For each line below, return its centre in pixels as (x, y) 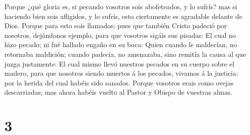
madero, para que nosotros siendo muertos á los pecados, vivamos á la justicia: (121, 73)
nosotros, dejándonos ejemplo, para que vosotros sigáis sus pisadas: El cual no (120, 35)
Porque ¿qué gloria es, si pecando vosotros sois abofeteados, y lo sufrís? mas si (121, 6)
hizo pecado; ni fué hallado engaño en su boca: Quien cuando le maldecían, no (121, 44)
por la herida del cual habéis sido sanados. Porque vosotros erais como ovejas (119, 82)
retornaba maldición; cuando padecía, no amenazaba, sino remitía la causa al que (125, 54)
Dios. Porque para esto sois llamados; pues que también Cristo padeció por (116, 25)
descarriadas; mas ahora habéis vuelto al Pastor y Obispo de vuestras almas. (118, 92)
